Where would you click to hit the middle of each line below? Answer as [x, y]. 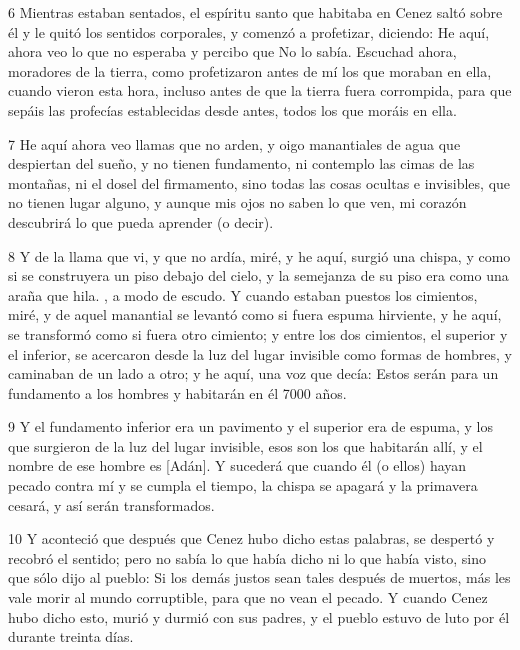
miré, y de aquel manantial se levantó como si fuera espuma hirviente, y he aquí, [255, 314]
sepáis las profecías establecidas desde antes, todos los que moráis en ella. [232, 109]
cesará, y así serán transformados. [111, 504]
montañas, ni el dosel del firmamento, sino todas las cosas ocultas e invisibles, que [259, 182]
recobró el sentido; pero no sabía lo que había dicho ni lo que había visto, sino [247, 557]
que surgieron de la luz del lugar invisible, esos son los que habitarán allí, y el [245, 445]
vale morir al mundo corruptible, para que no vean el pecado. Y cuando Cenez [248, 597]
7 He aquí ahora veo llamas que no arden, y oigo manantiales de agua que [234, 143]
